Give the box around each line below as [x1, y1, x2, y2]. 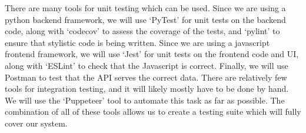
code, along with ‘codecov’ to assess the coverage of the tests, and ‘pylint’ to [5, 25, 280, 37]
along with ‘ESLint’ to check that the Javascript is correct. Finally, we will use [5, 59, 288, 71]
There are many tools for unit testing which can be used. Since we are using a [5, 2, 286, 14]
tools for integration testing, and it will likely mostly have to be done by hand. [5, 82, 289, 95]
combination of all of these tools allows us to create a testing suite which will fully [5, 105, 301, 118]
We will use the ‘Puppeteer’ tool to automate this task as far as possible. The [5, 94, 285, 106]
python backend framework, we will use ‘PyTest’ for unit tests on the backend [5, 13, 286, 25]
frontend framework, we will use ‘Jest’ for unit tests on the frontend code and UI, [5, 48, 299, 60]
